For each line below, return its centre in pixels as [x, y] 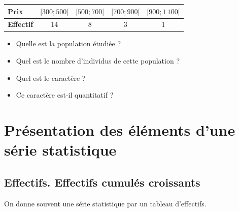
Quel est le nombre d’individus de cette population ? [98, 61]
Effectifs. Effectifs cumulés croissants [102, 182]
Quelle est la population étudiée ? [68, 43]
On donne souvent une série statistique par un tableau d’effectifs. [105, 203]
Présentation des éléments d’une [120, 130]
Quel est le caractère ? [51, 78]
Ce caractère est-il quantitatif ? [65, 95]
